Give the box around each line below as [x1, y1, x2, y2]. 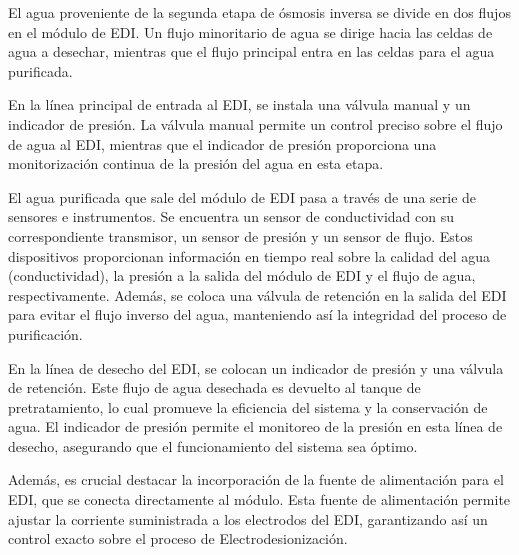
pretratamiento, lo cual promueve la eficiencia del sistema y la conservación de [8, 396, 488, 417]
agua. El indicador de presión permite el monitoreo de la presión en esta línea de [8, 416, 503, 437]
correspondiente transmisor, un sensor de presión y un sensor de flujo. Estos [8, 225, 473, 246]
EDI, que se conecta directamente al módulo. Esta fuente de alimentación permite [8, 489, 511, 510]
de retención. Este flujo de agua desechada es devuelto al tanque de [8, 377, 421, 398]
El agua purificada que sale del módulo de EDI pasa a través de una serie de [8, 186, 477, 207]
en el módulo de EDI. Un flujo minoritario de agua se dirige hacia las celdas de [8, 21, 493, 42]
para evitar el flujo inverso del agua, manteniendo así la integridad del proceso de [8, 304, 507, 325]
